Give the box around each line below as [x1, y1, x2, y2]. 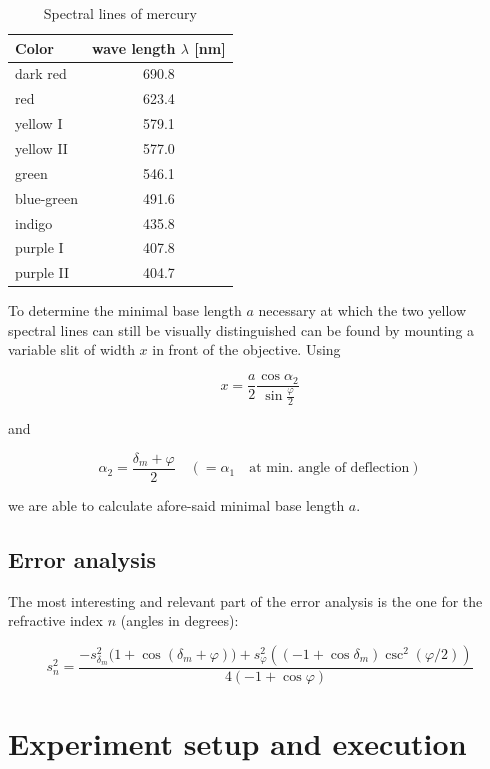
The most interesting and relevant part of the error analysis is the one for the [8, 590, 483, 611]
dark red [15, 63, 67, 84]
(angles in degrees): [120, 610, 239, 631]
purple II [15, 262, 70, 283]
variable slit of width [8, 339, 135, 360]
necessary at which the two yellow [258, 300, 466, 321]
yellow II [15, 137, 68, 158]
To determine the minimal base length [8, 300, 242, 321]
